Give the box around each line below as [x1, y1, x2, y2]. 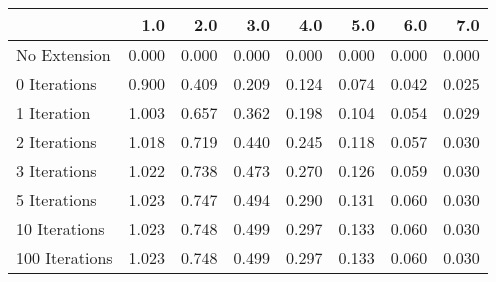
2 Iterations [16, 130, 97, 153]
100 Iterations [16, 246, 113, 269]
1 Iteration [16, 101, 91, 124]
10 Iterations [16, 217, 105, 240]
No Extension [16, 43, 111, 66]
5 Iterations [16, 188, 97, 211]
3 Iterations [16, 159, 97, 182]
